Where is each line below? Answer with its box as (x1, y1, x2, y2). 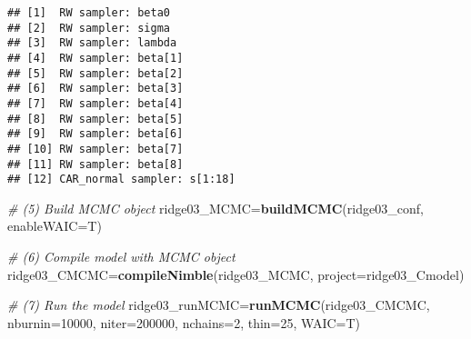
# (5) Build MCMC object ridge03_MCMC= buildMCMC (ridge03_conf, (7, 198, 424, 217)
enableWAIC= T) (7, 216, 102, 235)
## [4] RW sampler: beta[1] (7, 51, 184, 65)
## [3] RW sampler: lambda (7, 36, 177, 50)
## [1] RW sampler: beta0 (7, 6, 170, 19)
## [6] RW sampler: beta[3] (7, 82, 184, 95)
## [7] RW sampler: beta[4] (7, 96, 184, 110)
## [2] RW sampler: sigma (7, 21, 170, 35)
